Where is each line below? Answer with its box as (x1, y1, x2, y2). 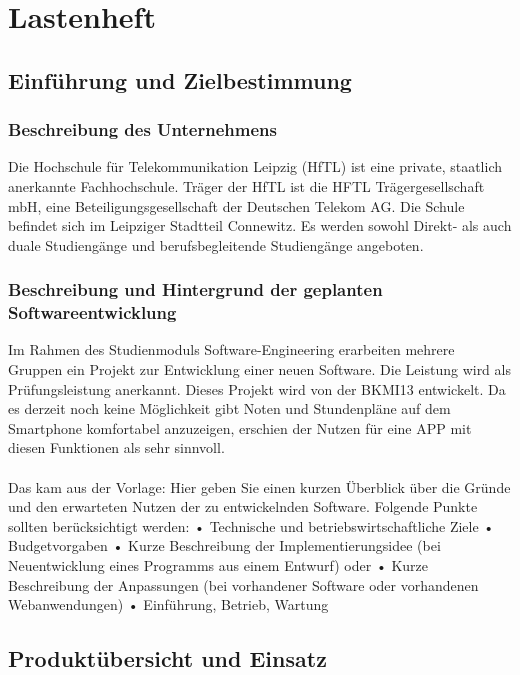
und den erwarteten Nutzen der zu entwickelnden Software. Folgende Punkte (8, 496, 478, 517)
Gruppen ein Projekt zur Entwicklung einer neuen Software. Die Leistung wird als (8, 359, 511, 380)
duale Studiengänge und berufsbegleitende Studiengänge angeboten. (8, 234, 424, 255)
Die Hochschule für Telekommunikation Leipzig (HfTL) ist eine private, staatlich (8, 156, 502, 177)
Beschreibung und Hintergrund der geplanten (8, 277, 383, 302)
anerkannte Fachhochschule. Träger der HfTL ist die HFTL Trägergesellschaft (8, 175, 485, 196)
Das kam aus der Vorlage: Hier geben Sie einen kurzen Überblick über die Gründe (8, 476, 511, 497)
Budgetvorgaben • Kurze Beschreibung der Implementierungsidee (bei (8, 535, 441, 556)
